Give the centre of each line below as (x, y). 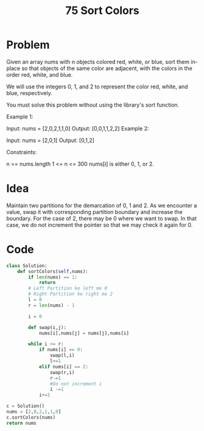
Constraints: (22, 152)
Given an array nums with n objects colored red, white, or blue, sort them (98, 62)
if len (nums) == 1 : (53, 277)
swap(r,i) (62, 372)
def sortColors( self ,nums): (53, 271)
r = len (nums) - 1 (51, 305)
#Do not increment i (76, 384)
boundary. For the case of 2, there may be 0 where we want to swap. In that (101, 218)
